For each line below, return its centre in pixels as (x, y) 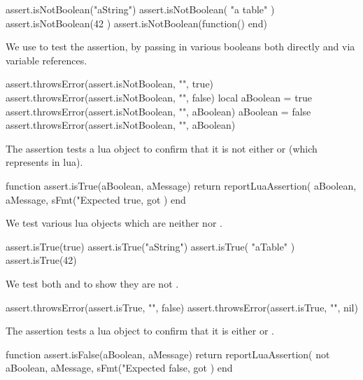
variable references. (47, 60)
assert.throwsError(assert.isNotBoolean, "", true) (110, 84)
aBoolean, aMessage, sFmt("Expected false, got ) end (119, 368)
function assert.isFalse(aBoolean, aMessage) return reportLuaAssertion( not (168, 354)
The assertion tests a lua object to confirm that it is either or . (140, 331)
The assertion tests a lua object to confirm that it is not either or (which (162, 148)
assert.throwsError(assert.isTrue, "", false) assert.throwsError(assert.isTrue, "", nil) (182, 307)
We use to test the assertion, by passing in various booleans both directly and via (180, 47)
